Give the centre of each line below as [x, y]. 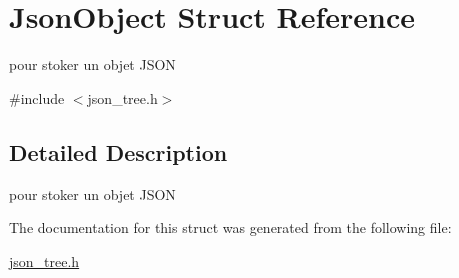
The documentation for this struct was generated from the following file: [230, 227]
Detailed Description [118, 151]
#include [37, 97]
